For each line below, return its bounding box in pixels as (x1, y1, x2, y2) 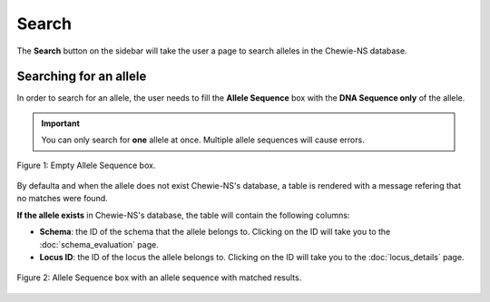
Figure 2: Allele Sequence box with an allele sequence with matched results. (16, 272, 302, 283)
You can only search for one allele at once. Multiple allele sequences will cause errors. (41, 134, 365, 145)
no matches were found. (16, 193, 108, 204)
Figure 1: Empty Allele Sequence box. (16, 160, 156, 170)
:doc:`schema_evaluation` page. (39, 239, 159, 249)
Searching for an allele (16, 69, 147, 84)
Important (41, 118, 81, 129)
